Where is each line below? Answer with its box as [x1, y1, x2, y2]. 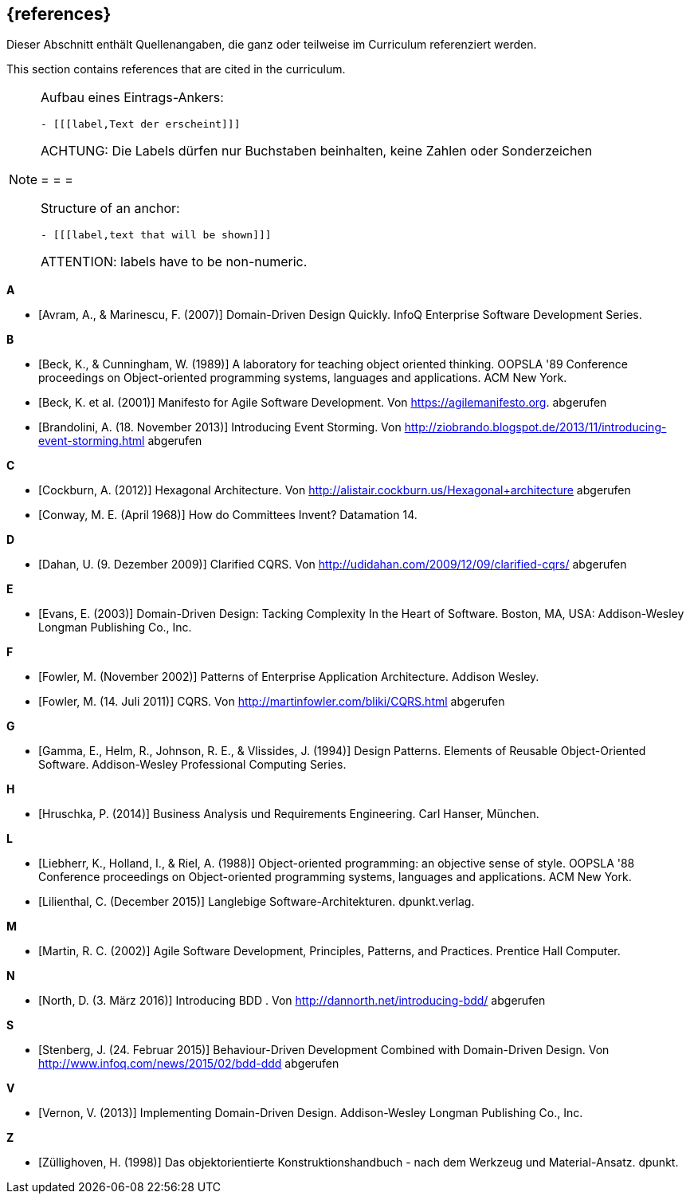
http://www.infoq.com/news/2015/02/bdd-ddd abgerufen [38, 1056, 339, 1071]
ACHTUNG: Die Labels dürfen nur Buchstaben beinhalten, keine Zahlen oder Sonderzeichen [41, 143, 593, 159]
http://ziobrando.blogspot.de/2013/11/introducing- [404, 420, 667, 435]
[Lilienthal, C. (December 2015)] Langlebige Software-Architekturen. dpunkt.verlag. [38, 895, 475, 909]
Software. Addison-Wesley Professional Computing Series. [38, 757, 347, 772]
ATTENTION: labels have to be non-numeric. [41, 254, 308, 270]
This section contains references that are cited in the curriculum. [6, 62, 346, 77]
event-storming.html [38, 434, 145, 448]
